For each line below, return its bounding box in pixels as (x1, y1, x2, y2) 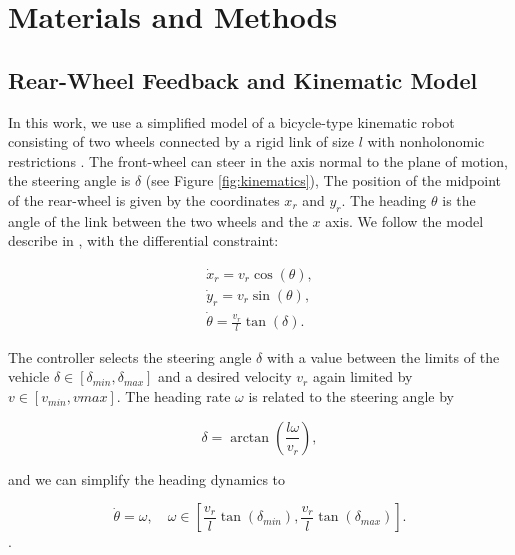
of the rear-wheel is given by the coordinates (8, 189, 280, 210)
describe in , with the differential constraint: (8, 230, 279, 251)
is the (442, 189, 476, 210)
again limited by (312, 366, 413, 387)
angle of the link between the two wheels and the (8, 210, 308, 231)
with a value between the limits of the (266, 346, 500, 367)
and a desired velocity (158, 366, 292, 387)
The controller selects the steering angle (8, 346, 252, 367)
